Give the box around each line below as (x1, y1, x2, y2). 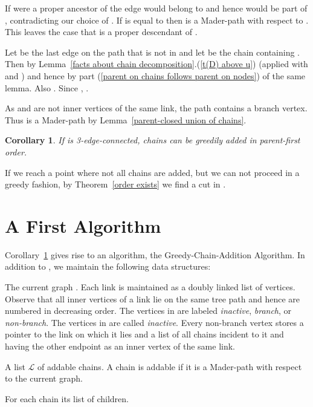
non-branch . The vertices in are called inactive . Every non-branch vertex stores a (5, 316, 304, 328)
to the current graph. (5, 372, 83, 385)
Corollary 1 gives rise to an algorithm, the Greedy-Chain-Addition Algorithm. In (5, 248, 305, 261)
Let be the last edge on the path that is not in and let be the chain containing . (5, 45, 300, 58)
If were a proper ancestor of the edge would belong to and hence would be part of (5, 2, 308, 14)
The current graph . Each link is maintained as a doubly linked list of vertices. (5, 281, 295, 293)
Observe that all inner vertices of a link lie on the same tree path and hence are (5, 292, 300, 305)
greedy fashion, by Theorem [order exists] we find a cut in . (5, 178, 226, 190)
